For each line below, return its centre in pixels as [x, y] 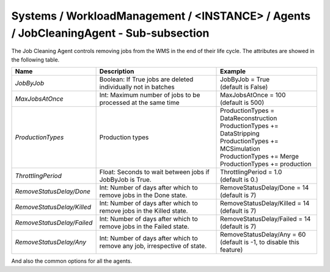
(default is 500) [242, 102]
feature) [232, 250]
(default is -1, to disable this [260, 242]
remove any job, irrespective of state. [153, 246]
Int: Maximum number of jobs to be [150, 95]
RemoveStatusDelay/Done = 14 [265, 188]
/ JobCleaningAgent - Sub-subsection [110, 33]
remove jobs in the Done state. [143, 195]
